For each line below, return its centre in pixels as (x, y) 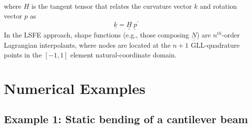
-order (231, 34)
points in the (23, 54)
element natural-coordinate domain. (123, 54)
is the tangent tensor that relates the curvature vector (111, 6)
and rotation (218, 6)
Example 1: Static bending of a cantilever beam (126, 119)
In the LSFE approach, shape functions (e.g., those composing (97, 34)
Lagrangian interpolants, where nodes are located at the (87, 45)
